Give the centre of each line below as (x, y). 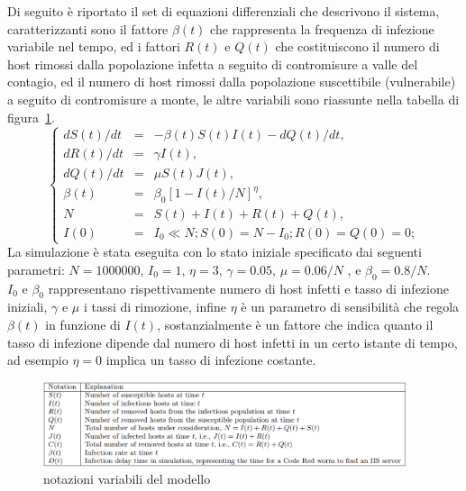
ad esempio (38, 360)
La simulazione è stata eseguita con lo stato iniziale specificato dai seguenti (215, 252)
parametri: (36, 269)
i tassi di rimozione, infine (155, 307)
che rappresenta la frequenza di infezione (322, 28)
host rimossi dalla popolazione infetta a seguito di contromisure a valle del (213, 64)
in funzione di (83, 324)
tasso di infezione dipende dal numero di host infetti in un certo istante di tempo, (233, 342)
